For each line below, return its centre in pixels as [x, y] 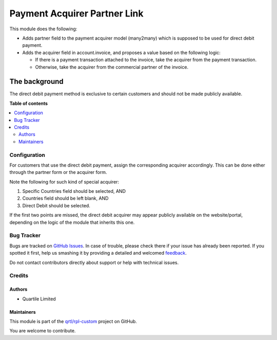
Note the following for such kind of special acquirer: [64, 182]
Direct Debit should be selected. [56, 205]
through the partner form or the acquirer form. [58, 172]
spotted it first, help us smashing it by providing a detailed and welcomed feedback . [98, 253]
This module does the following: [43, 29]
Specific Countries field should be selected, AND [74, 191]
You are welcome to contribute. [43, 331]
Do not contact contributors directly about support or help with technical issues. [94, 262]
